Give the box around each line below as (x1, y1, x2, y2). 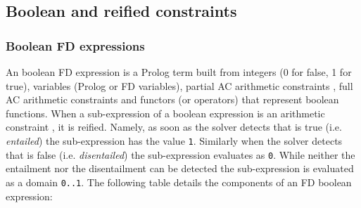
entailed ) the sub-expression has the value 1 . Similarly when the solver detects (6, 133, 343, 148)
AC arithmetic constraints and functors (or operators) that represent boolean (6, 92, 339, 107)
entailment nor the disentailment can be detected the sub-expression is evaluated (6, 161, 354, 176)
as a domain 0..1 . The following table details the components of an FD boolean (6, 174, 352, 189)
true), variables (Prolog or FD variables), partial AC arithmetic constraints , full (6, 78, 353, 93)
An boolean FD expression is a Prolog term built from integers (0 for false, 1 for (6, 65, 352, 79)
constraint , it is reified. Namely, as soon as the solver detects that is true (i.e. (6, 119, 342, 134)
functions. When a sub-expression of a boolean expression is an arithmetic (6, 105, 325, 120)
